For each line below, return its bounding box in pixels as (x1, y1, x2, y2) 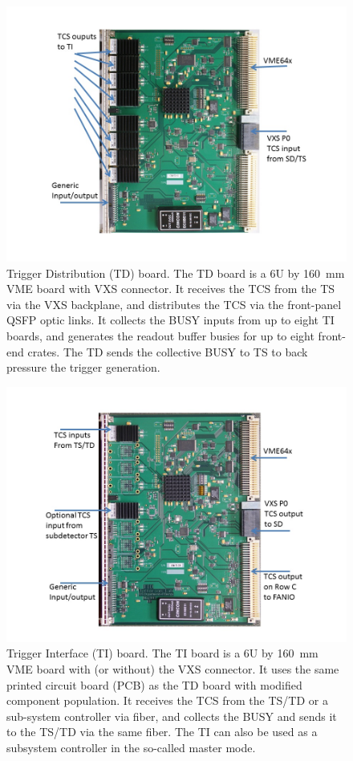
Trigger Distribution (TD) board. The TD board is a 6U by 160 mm (6, 264, 345, 281)
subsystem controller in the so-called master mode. (6, 739, 256, 755)
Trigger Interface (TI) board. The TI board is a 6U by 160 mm (6, 645, 319, 661)
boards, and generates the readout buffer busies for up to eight (6, 327, 314, 344)
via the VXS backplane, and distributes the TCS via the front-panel (6, 295, 342, 312)
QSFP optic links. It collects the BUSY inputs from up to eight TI (6, 311, 335, 328)
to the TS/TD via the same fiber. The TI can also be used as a (6, 723, 318, 740)
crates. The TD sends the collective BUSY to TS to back (27, 343, 308, 360)
